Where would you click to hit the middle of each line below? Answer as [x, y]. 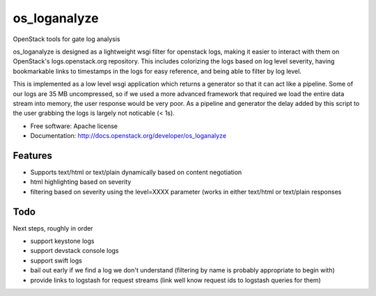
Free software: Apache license [74, 126]
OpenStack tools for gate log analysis [66, 39]
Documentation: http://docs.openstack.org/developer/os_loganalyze [128, 136]
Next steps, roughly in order [53, 228]
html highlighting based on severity [81, 182]
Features [32, 156]
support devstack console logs [75, 251]
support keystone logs [62, 241]
